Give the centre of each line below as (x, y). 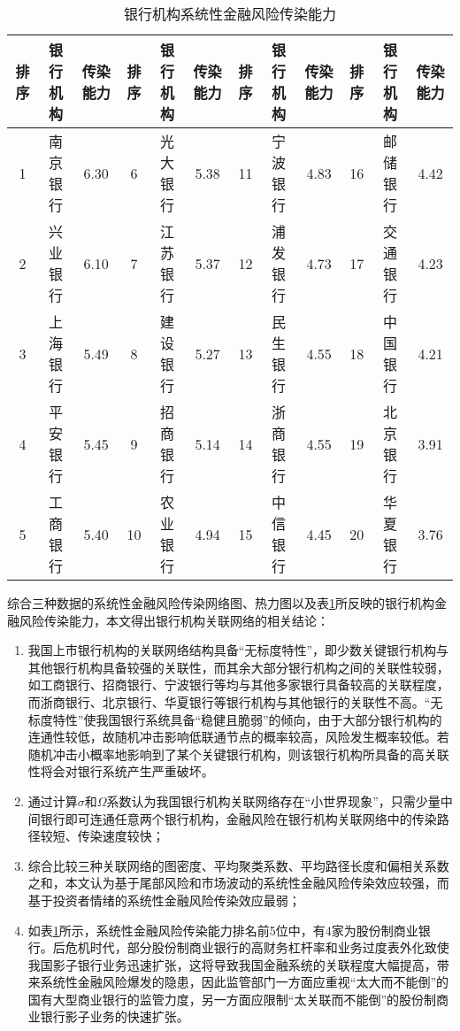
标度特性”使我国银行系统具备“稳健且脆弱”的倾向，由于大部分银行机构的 (235, 719)
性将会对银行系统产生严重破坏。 (121, 771)
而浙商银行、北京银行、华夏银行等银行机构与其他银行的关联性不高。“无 (235, 701)
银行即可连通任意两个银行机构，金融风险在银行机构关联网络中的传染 (238, 818)
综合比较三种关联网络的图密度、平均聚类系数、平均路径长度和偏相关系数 (238, 865)
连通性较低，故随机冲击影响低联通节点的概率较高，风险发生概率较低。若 (238, 737)
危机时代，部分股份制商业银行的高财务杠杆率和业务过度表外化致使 (257, 947)
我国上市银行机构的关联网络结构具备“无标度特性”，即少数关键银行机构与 (238, 650)
